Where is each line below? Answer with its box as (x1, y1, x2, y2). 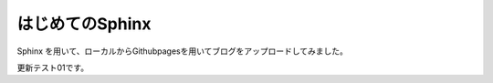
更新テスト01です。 (16, 62, 89, 73)
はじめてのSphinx (16, 14, 152, 34)
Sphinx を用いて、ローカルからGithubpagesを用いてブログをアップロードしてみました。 (16, 46, 349, 57)
